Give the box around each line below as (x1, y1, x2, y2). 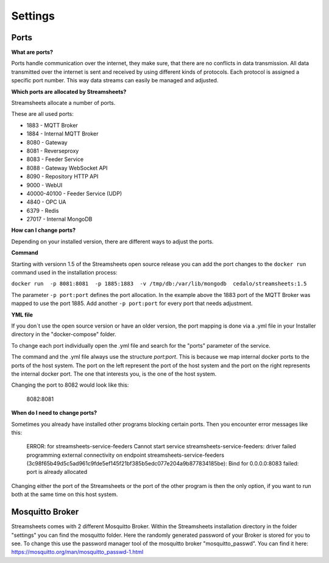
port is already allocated (26, 468, 88, 476)
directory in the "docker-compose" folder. (11, 331, 116, 338)
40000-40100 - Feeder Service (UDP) (26, 190, 122, 197)
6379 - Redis (26, 207, 59, 214)
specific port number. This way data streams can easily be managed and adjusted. (11, 77, 219, 84)
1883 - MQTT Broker (26, 121, 79, 129)
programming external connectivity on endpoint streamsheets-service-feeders (26, 451, 225, 459)
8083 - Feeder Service (26, 156, 84, 163)
